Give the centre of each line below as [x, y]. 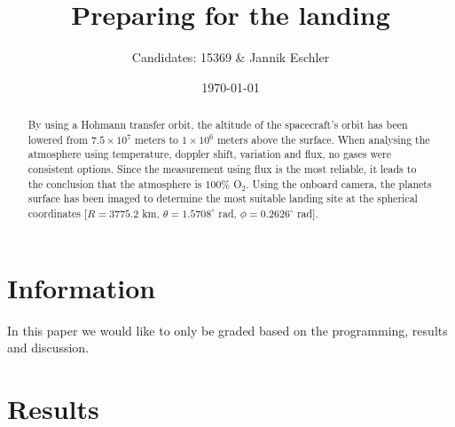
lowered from [58, 139]
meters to [157, 139]
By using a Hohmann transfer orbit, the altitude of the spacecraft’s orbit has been [218, 125]
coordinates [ [58, 213]
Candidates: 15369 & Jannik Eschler [231, 57]
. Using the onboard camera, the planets [339, 183]
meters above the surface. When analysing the [323, 139]
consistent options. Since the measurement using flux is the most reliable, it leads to [222, 169]
